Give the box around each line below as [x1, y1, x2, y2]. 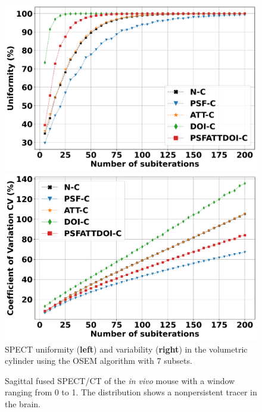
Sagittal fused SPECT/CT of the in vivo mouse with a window [5, 374, 235, 386]
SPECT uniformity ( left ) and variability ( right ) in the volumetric [5, 342, 248, 355]
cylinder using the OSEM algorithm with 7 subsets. [5, 354, 192, 367]
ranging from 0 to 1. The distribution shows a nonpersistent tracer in [5, 386, 257, 398]
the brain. [5, 398, 40, 410]
